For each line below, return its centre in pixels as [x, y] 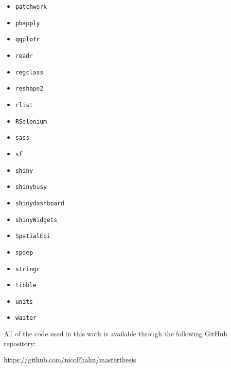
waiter [26, 318]
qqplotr [27, 40]
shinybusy [31, 187]
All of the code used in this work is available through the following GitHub [116, 334]
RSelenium [31, 121]
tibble [26, 285]
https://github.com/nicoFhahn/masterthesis [70, 359]
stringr [27, 269]
